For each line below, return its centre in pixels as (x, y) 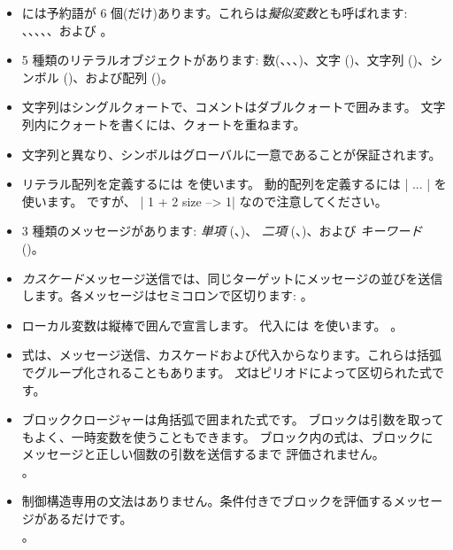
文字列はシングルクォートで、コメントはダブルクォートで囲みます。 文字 (234, 107)
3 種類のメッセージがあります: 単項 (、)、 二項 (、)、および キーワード (222, 231)
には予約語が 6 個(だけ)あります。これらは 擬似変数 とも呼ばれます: (215, 12)
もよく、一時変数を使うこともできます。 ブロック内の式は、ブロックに (227, 436)
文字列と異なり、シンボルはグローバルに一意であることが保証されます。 (231, 154)
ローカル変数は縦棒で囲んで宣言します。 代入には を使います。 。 (212, 325)
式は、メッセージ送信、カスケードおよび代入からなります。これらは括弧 (232, 355)
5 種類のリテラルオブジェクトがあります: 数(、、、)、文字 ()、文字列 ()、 (226, 60)
